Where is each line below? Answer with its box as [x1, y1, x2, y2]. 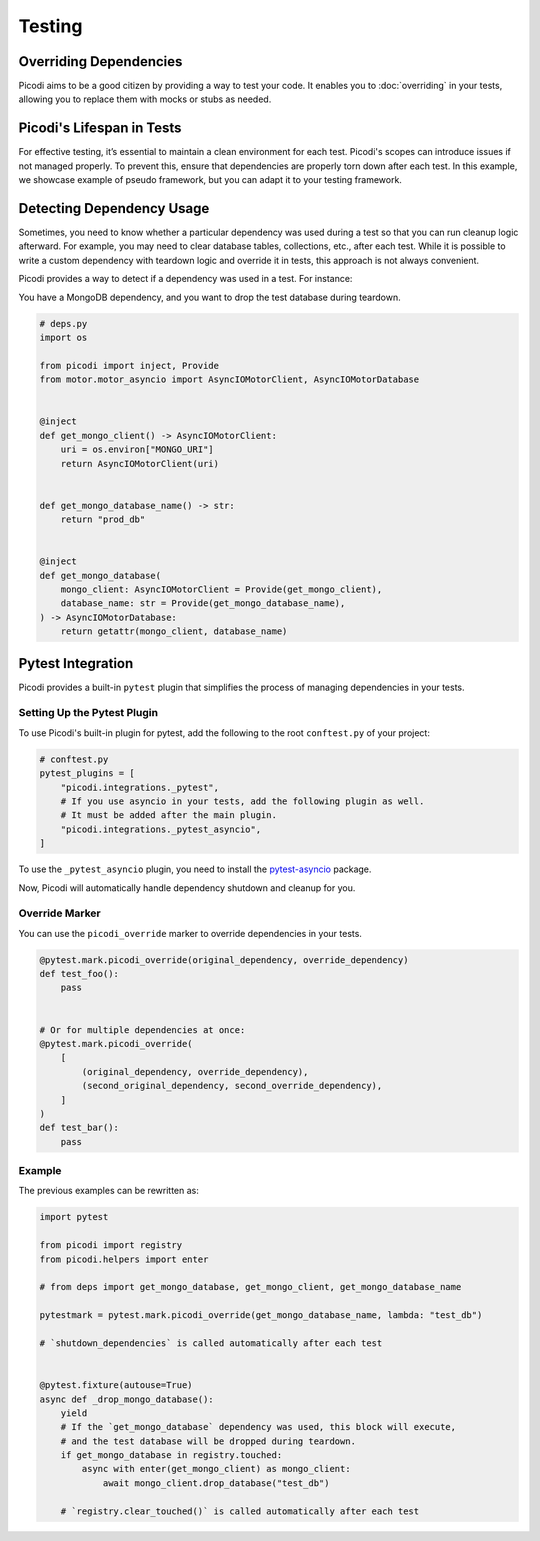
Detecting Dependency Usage [18, 200, 210, 217]
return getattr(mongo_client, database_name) [60, 626, 288, 637]
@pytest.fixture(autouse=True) [39, 1380, 194, 1391]
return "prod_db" [60, 514, 146, 525]
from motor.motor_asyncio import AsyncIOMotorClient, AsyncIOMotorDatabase [39, 374, 420, 385]
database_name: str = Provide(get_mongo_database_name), [60, 598, 346, 609]
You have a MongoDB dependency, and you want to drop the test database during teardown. [18, 291, 401, 303]
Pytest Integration [18, 655, 134, 672]
